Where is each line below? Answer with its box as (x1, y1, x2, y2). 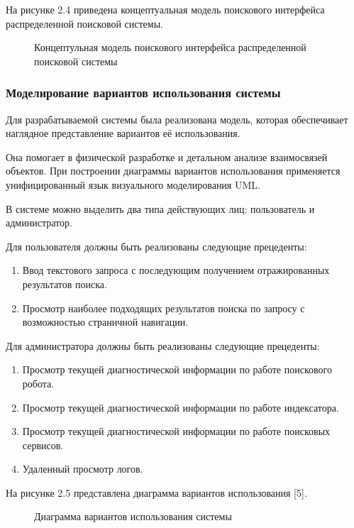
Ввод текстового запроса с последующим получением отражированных (22, 263, 330, 277)
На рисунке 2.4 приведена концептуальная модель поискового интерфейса (6, 2, 325, 16)
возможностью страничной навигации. (22, 314, 189, 329)
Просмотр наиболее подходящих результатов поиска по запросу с (22, 300, 305, 315)
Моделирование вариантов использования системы (6, 84, 281, 101)
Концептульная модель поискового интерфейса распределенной (34, 40, 306, 55)
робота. (22, 375, 55, 390)
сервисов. (22, 437, 64, 452)
